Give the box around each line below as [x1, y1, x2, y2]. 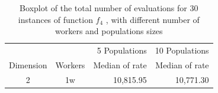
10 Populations [155, 44, 209, 57]
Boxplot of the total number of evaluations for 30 [20, 2, 198, 14]
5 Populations [97, 44, 147, 57]
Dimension [9, 58, 47, 71]
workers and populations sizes [54, 25, 163, 37]
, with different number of [105, 13, 200, 25]
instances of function [18, 13, 93, 25]
